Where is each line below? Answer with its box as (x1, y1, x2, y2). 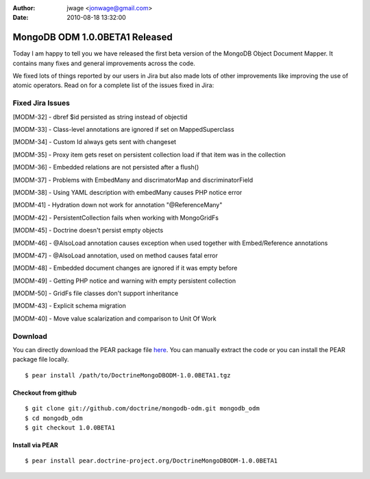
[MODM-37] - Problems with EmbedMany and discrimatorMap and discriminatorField (12, 176, 254, 184)
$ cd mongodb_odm (25, 414, 83, 422)
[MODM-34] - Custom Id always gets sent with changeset (12, 138, 177, 146)
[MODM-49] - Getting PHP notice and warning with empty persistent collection (12, 277, 236, 285)
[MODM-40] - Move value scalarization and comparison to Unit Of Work (12, 314, 217, 323)
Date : (12, 14, 29, 22)
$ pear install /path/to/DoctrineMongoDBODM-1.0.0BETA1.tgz (25, 371, 231, 379)
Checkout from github (12, 388, 77, 397)
